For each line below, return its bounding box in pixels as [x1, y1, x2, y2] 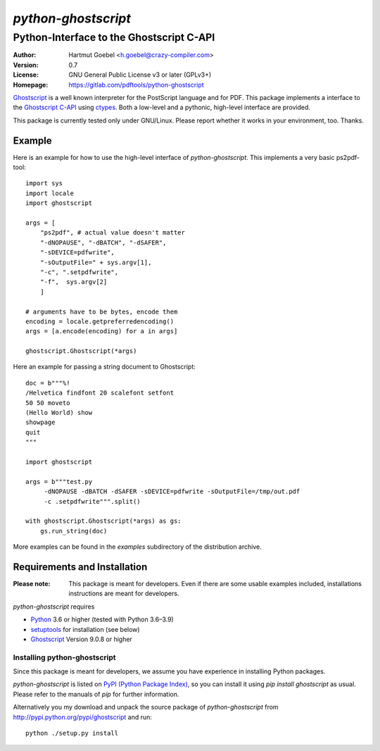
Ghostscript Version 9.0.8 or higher [30, 635, 133, 643]
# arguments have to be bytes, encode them [25, 307, 178, 316]
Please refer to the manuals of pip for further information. [13, 690, 179, 698]
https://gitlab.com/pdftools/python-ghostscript [68, 80, 204, 89]
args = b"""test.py [25, 478, 93, 485]
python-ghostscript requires [13, 602, 95, 611]
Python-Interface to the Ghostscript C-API [13, 31, 215, 44]
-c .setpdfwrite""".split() [44, 497, 141, 505]
